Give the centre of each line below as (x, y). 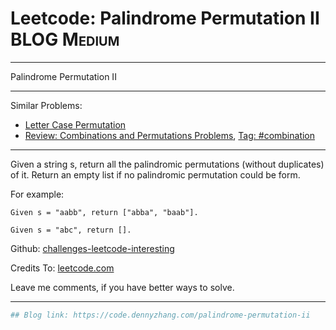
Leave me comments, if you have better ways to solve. (122, 287)
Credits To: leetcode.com (62, 268)
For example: (37, 194)
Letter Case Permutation (75, 124)
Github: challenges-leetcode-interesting (92, 248)
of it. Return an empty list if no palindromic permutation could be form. (155, 174)
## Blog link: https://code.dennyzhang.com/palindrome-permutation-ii (160, 315)
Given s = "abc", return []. (71, 230)
